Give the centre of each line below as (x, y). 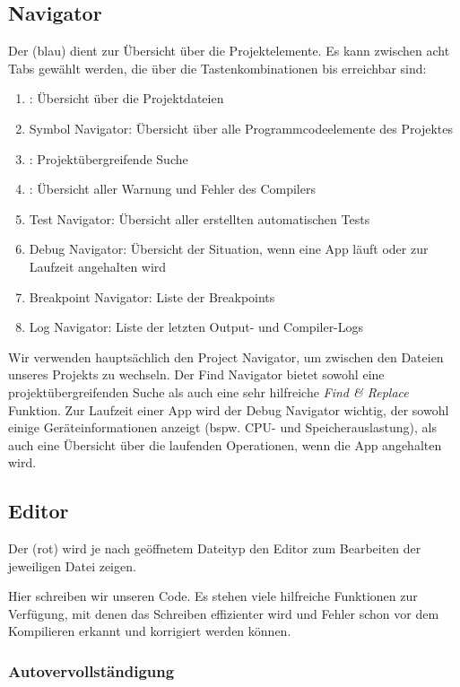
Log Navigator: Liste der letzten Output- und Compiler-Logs (196, 327)
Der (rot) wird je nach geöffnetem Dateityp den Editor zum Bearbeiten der (215, 548)
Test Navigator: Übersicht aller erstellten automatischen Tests (200, 218)
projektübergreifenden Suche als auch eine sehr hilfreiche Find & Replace (208, 391)
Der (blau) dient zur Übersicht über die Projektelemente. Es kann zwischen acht (229, 51)
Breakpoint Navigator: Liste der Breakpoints (152, 296)
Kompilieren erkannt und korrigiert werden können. (150, 631)
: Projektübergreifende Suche (108, 158)
